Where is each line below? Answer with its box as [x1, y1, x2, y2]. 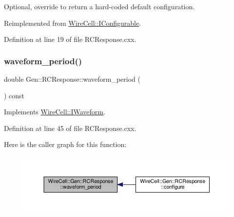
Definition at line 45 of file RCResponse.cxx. [4, 123, 136, 133]
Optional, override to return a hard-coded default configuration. [4, 1, 195, 11]
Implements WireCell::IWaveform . [4, 107, 105, 117]
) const [4, 90, 25, 100]
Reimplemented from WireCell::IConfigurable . [4, 18, 141, 28]
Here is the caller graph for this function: [4, 139, 127, 149]
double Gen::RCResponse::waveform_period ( [4, 74, 140, 84]
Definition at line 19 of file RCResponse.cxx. [4, 34, 136, 44]
